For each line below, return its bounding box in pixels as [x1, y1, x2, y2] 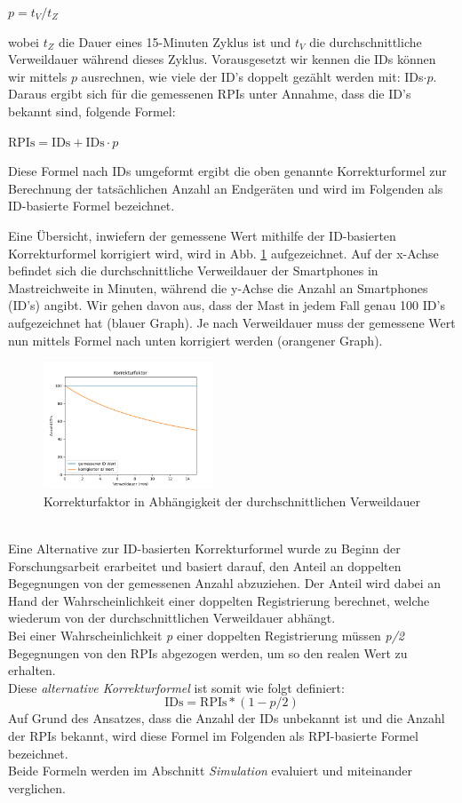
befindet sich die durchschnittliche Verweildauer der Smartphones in [8, 261, 378, 280]
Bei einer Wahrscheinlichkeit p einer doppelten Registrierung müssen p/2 [8, 625, 405, 644]
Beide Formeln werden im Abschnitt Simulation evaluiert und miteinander [8, 761, 412, 780]
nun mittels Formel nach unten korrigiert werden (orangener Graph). [8, 330, 383, 349]
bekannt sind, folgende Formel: [8, 101, 176, 120]
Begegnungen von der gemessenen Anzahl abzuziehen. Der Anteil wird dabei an [8, 574, 442, 592]
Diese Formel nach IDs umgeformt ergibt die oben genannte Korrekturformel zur [8, 162, 447, 180]
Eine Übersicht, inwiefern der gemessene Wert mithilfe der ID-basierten [8, 226, 396, 244]
